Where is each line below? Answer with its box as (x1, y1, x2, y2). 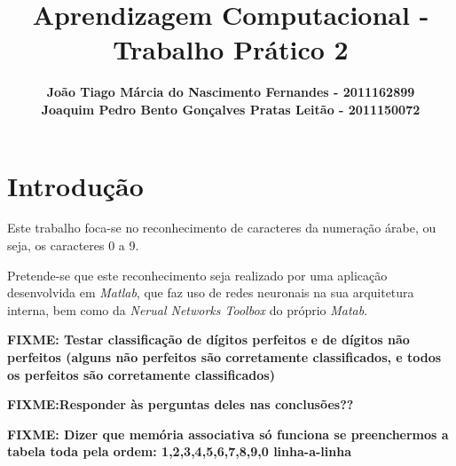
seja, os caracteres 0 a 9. (7, 236, 139, 255)
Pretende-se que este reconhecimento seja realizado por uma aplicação (7, 265, 388, 284)
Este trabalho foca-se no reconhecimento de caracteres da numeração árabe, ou (7, 218, 436, 237)
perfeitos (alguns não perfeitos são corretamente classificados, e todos (7, 348, 442, 366)
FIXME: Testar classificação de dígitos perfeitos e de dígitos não (7, 330, 410, 349)
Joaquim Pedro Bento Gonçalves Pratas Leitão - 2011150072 (41, 99, 421, 118)
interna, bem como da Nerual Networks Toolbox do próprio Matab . (7, 300, 368, 319)
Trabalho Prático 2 (113, 31, 349, 67)
